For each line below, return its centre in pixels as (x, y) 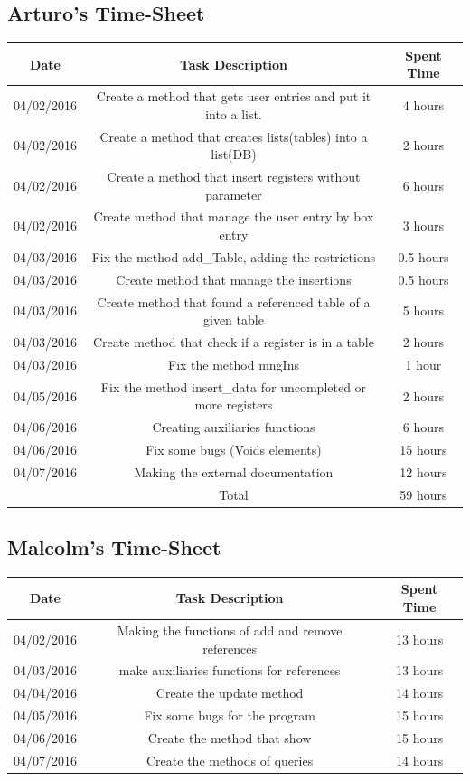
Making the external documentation (234, 471)
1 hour (423, 364)
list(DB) (234, 154)
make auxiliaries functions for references (230, 670)
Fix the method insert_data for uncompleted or (234, 386)
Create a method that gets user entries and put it (234, 96)
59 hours (423, 494)
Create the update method (230, 693)
